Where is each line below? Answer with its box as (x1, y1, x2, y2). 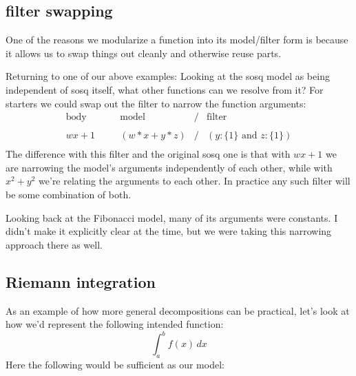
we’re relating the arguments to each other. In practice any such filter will (39, 174, 350, 188)
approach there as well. (6, 237, 103, 251)
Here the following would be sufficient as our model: (6, 357, 224, 372)
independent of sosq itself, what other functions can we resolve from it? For (6, 82, 324, 96)
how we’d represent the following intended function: (6, 317, 224, 331)
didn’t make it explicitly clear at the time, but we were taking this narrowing (6, 224, 332, 238)
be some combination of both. (6, 187, 132, 202)
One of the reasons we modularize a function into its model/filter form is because (6, 32, 348, 47)
